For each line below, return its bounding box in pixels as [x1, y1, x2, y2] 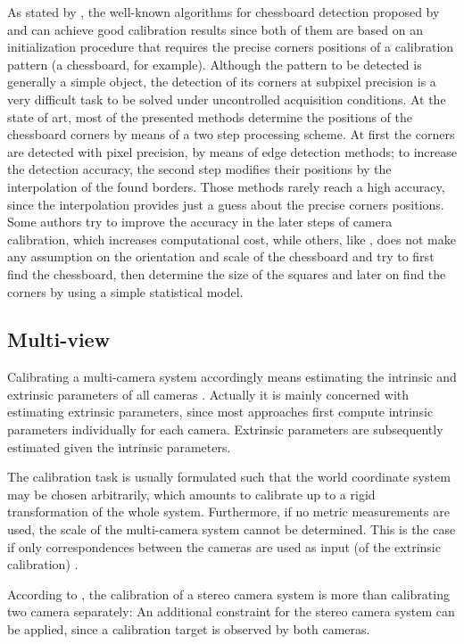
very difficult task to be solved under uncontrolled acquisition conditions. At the [7, 89, 446, 108]
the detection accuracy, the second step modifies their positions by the [7, 160, 392, 178]
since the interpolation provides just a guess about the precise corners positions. [7, 194, 444, 213]
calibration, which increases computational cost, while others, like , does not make [7, 229, 456, 248]
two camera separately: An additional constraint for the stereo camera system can [7, 602, 455, 621]
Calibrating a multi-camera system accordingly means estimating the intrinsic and [7, 367, 457, 386]
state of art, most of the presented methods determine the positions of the [7, 107, 412, 126]
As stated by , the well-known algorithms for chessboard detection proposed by [7, 3, 440, 21]
